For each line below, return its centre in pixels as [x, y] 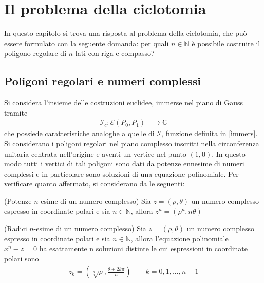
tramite [16, 112]
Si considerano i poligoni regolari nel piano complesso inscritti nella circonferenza [132, 143]
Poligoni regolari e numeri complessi [102, 81]
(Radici [16, 228]
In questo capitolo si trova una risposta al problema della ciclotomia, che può [126, 33]
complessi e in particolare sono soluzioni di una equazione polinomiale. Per [121, 173]
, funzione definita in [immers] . [210, 133]
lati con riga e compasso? [115, 53]
